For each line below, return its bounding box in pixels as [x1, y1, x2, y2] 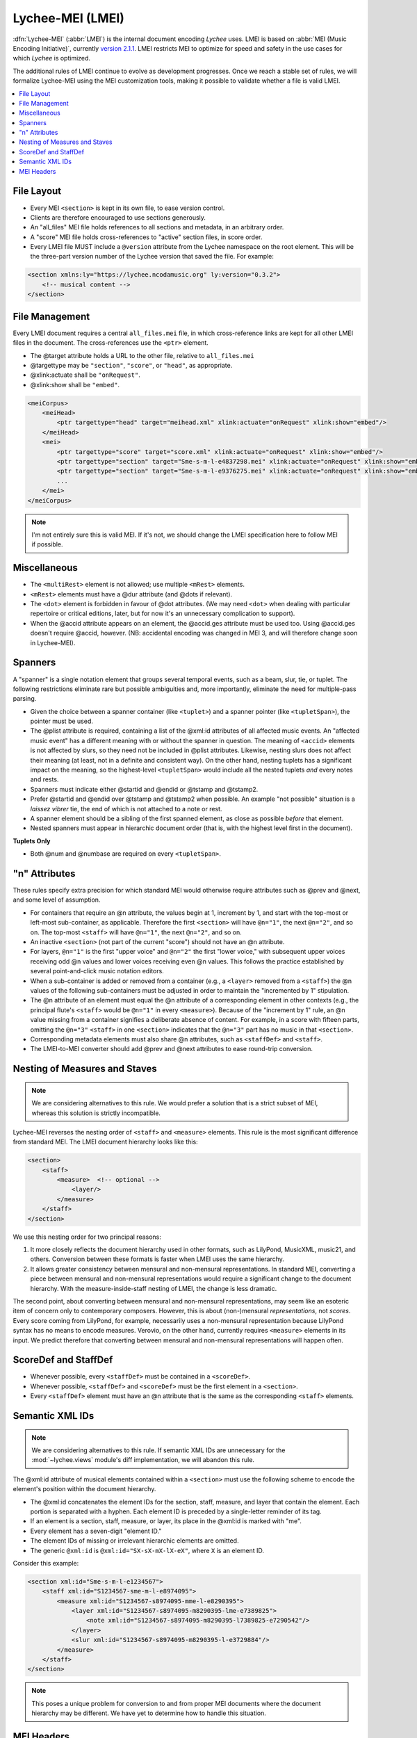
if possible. [31, 540, 63, 549]
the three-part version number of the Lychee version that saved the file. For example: [30, 252, 275, 261]
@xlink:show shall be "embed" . [30, 380, 120, 389]
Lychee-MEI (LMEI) [13, 10, 125, 26]
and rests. [30, 775, 59, 783]
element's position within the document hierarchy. [13, 1485, 156, 1493]
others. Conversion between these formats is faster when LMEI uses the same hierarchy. [30, 1255, 285, 1263]
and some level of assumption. [13, 895, 101, 904]
